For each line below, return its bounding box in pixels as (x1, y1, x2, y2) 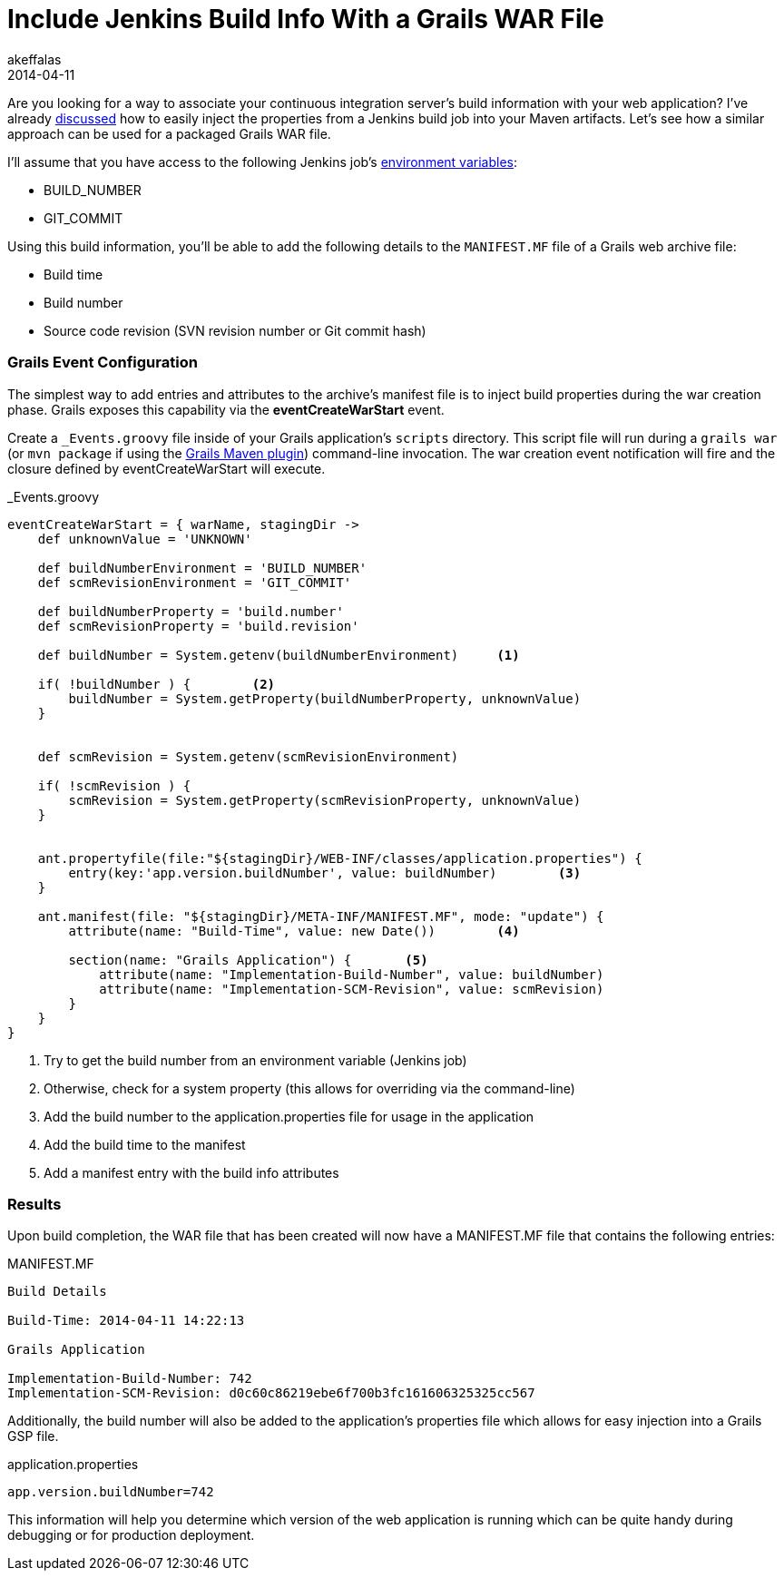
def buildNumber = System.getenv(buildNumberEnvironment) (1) (37, 647, 520, 662)
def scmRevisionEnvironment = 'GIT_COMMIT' (37, 574, 352, 590)
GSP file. (7, 1428, 59, 1445)
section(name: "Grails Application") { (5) (68, 952, 428, 967)
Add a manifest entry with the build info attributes (44, 1164, 339, 1181)
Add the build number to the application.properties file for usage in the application (44, 1108, 534, 1124)
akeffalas (7, 51, 62, 67)
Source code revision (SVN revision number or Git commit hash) (44, 322, 426, 338)
